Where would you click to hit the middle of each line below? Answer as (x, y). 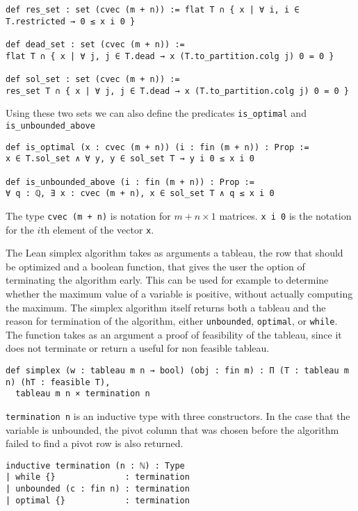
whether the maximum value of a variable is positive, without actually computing (179, 293)
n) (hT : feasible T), (58, 382)
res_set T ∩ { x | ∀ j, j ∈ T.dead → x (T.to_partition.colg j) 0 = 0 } (177, 91)
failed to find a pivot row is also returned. (95, 443)
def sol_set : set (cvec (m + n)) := (93, 79)
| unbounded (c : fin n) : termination (98, 489)
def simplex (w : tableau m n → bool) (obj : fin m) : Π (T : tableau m (177, 370)
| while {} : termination (98, 477)
